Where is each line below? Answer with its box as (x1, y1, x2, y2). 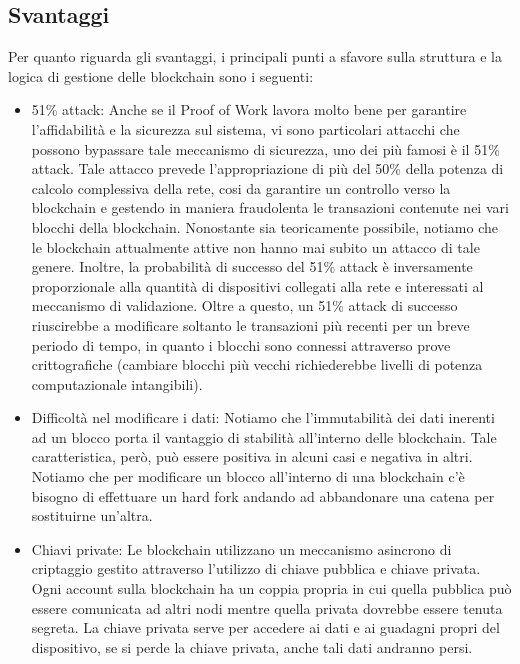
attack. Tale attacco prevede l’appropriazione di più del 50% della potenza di (31, 158, 504, 179)
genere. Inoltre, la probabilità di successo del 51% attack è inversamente (31, 256, 473, 277)
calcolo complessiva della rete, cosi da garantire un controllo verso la (31, 177, 451, 198)
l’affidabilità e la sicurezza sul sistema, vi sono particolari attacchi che (31, 118, 460, 139)
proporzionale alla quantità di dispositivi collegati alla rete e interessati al (31, 275, 484, 296)
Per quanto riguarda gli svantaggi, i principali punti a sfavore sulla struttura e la (8, 46, 502, 67)
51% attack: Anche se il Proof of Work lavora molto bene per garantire (31, 99, 467, 120)
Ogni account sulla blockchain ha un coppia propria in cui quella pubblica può (31, 578, 512, 599)
